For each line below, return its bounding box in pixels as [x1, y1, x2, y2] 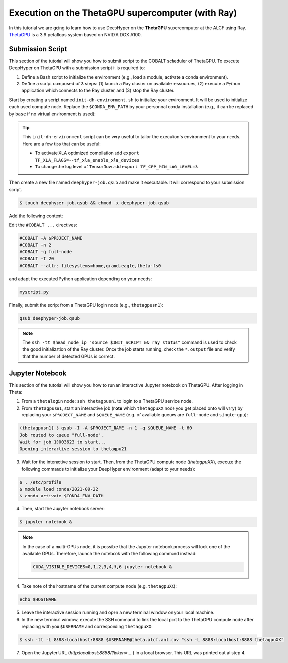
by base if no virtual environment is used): [9, 111, 96, 117]
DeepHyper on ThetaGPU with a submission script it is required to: [9, 65, 145, 71]
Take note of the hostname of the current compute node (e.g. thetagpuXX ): [21, 583, 177, 589]
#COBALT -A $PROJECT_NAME [19, 235, 83, 241]
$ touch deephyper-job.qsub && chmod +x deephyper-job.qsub [19, 200, 169, 206]
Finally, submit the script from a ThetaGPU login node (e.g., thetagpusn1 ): [9, 302, 163, 308]
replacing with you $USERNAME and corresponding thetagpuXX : [21, 623, 153, 629]
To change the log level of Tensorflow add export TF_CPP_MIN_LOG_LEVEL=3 [35, 164, 198, 169]
